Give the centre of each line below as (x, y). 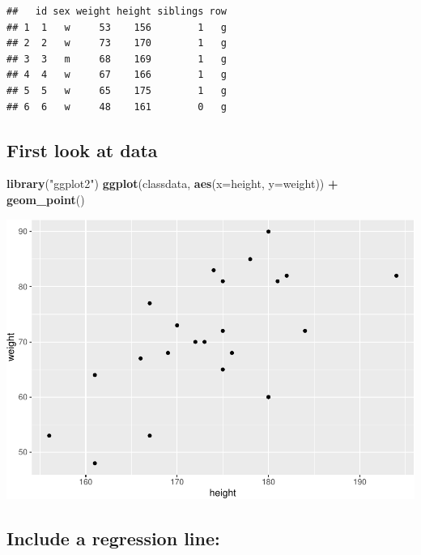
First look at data (82, 149)
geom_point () (46, 199)
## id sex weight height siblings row (117, 11)
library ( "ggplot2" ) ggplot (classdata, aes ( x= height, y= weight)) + (172, 184)
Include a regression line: (113, 538)
